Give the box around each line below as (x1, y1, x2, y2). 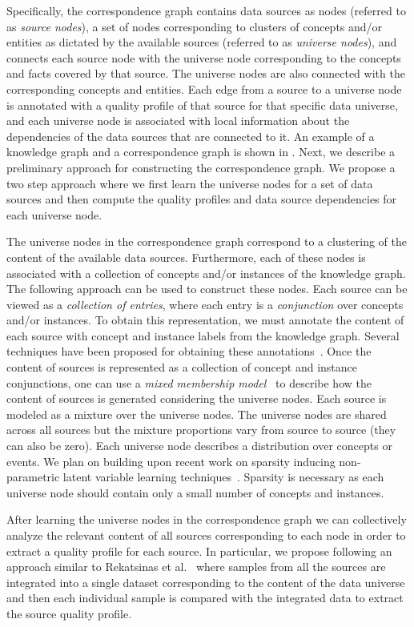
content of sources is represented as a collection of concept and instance (6, 359, 358, 376)
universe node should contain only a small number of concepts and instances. (6, 484, 384, 500)
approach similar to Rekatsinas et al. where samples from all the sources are (6, 558, 386, 575)
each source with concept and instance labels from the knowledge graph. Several (6, 327, 400, 344)
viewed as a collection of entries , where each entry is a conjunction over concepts (6, 295, 404, 312)
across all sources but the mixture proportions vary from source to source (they (6, 421, 396, 438)
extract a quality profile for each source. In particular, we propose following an (6, 542, 392, 559)
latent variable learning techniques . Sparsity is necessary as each (62, 468, 384, 485)
